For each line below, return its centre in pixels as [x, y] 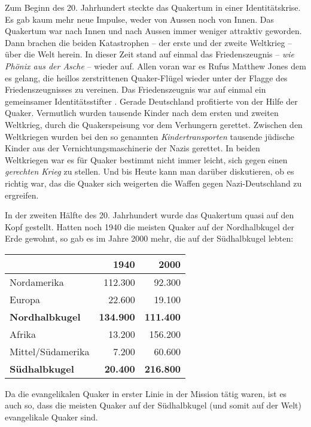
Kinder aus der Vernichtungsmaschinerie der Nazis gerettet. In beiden [132, 148]
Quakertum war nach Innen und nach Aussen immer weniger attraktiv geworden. [153, 31]
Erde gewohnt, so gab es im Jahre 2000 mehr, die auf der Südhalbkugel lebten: [149, 238]
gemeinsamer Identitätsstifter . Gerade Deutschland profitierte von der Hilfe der [151, 101]
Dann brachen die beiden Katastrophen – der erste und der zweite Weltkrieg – [149, 42]
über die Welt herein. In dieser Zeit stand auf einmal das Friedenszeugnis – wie [150, 54]
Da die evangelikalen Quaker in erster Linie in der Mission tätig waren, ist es [146, 393]
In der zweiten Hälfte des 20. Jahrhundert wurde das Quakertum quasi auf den [150, 215]
